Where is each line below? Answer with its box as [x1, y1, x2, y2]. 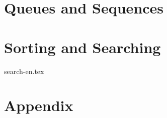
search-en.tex [4, 65, 44, 76]
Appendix [4, 95, 73, 115]
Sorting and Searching [4, 36, 161, 57]
